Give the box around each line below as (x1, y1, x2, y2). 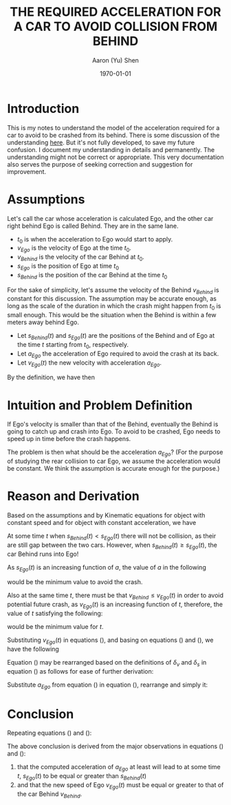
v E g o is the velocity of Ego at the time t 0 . (16, 244, 132, 254)
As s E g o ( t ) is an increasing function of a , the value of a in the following (7, 563, 206, 573)
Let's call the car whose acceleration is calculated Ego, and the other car (7, 214, 214, 222)
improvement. (7, 167, 47, 175)
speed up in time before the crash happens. (7, 435, 131, 443)
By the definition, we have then (7, 373, 95, 382)
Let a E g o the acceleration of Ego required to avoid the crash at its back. (16, 349, 219, 359)
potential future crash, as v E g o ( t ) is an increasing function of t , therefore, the (7, 600, 223, 610)
